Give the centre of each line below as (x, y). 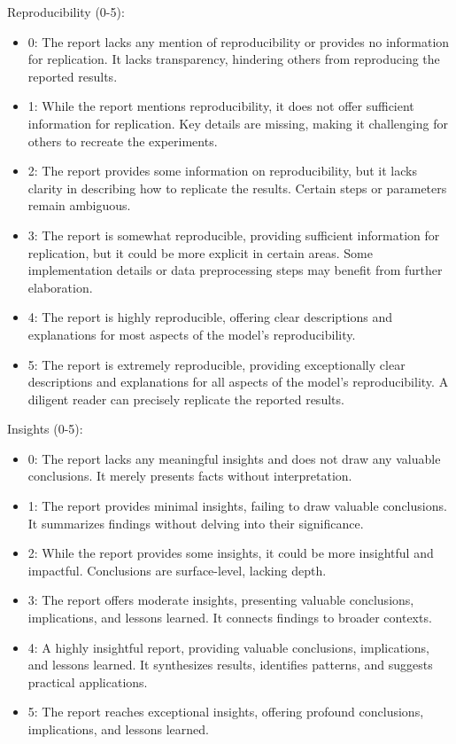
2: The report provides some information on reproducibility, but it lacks (222, 171)
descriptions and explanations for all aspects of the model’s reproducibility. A (238, 382)
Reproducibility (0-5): (66, 12)
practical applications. (88, 681)
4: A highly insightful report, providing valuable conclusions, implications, (228, 647)
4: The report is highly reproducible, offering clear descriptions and (210, 317)
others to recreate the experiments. (123, 141)
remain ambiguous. (79, 205)
